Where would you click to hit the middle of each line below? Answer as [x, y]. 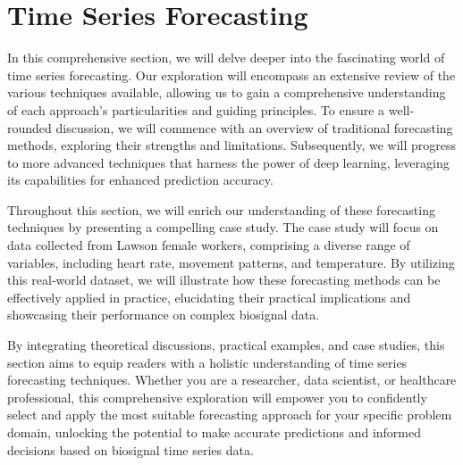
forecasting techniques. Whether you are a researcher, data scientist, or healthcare [232, 380]
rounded [29, 127]
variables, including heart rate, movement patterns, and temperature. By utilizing [231, 262]
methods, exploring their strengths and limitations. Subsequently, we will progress [232, 145]
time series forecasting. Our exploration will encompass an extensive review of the [231, 75]
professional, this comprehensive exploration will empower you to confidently [217, 397]
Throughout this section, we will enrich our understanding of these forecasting [221, 209]
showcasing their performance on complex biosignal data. [164, 315]
